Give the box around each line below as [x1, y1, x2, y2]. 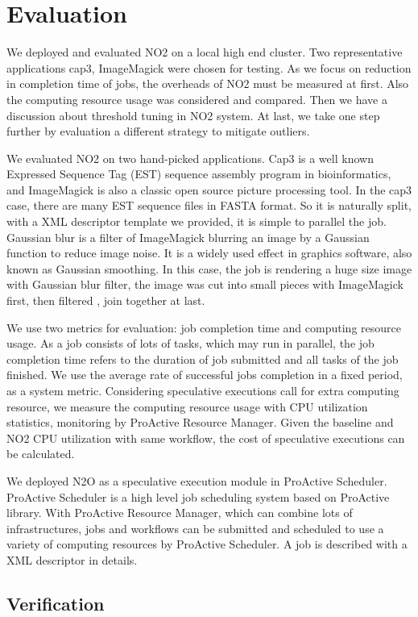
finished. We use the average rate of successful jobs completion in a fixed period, [6, 366, 403, 383]
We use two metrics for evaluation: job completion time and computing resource [6, 319, 401, 336]
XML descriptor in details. [6, 551, 138, 568]
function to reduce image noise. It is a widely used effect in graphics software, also [6, 244, 412, 261]
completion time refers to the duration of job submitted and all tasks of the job [6, 350, 399, 367]
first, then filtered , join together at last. [6, 292, 205, 309]
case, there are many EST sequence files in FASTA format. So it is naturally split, [6, 197, 412, 214]
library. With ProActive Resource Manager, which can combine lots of [6, 504, 353, 521]
